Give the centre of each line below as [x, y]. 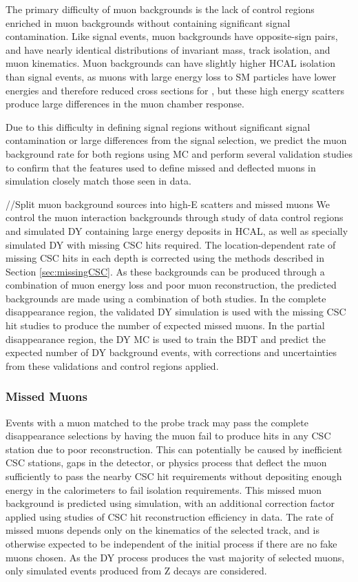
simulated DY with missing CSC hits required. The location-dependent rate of [171, 244]
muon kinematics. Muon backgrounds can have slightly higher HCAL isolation [170, 63]
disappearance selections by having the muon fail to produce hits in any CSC [168, 436]
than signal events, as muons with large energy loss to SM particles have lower [171, 76]
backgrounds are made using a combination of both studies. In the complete [166, 298]
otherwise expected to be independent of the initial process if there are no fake [171, 543]
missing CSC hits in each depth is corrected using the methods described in [165, 258]
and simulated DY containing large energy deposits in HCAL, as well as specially [177, 230]
